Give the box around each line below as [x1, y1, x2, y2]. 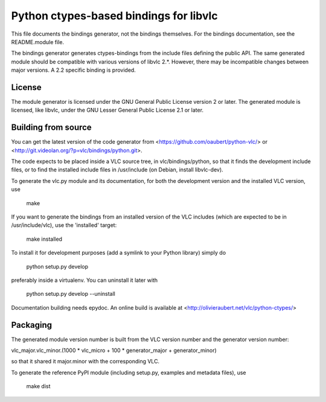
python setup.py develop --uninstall [26, 290, 116, 298]
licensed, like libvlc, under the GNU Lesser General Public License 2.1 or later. [11, 106, 204, 114]
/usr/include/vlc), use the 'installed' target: [11, 222, 117, 229]
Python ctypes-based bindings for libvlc [11, 9, 218, 22]
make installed [26, 235, 63, 243]
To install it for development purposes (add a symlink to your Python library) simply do [11, 249, 226, 257]
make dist [26, 383, 51, 390]
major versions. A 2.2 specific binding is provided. [11, 66, 136, 74]
